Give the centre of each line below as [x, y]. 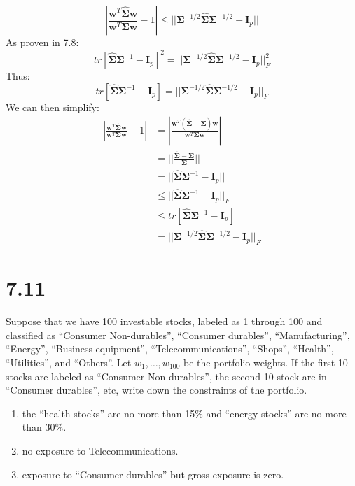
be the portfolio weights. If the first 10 [266, 362]
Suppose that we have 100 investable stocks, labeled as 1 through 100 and [164, 321]
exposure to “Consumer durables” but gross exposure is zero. [153, 474]
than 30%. [44, 427]
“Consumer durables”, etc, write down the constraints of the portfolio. [156, 390]
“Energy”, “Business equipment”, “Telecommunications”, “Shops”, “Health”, [170, 349]
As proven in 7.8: [42, 42]
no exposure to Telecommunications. [100, 450]
